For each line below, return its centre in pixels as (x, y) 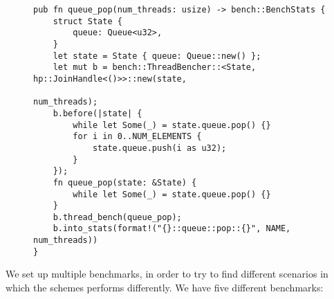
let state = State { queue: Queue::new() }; (157, 56)
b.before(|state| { (98, 113)
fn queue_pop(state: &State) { (125, 182)
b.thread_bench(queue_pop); (117, 217)
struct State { (87, 21)
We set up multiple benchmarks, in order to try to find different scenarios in (167, 274)
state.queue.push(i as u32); (159, 148)
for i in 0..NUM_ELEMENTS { (137, 137)
